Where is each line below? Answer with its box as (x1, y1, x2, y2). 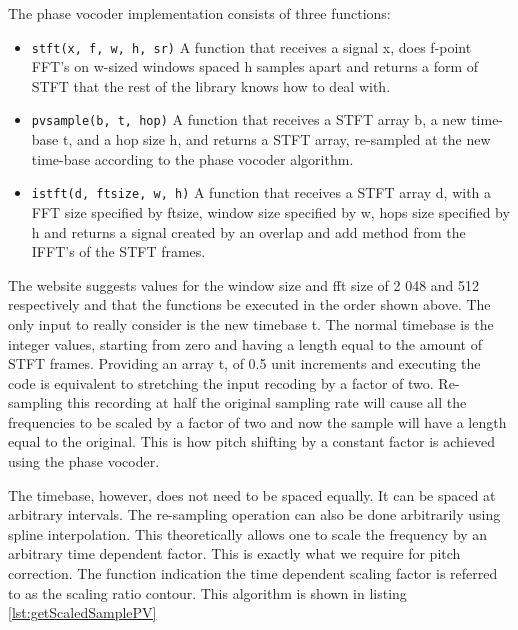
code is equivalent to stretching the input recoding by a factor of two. (8, 372, 434, 393)
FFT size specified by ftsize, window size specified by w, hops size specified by (31, 201, 510, 222)
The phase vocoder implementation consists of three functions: (8, 3, 391, 23)
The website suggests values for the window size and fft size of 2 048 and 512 (8, 274, 480, 295)
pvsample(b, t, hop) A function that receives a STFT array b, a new (31, 109, 467, 130)
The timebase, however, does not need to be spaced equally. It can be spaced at (8, 484, 496, 505)
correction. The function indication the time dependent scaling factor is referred (8, 563, 498, 584)
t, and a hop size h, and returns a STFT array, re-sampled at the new (62, 129, 491, 150)
